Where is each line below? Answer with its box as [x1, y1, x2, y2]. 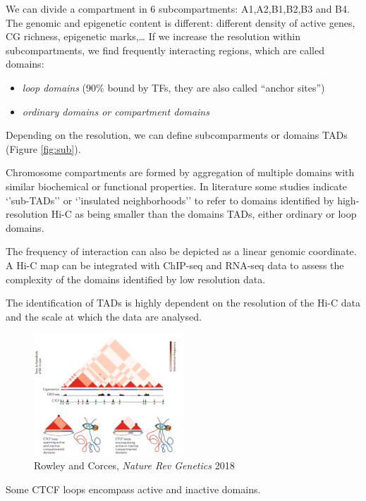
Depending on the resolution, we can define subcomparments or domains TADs [6, 128, 348, 142]
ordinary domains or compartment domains [22, 104, 209, 118]
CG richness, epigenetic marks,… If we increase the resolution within [6, 29, 300, 44]
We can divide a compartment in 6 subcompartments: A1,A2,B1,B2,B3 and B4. [6, 1, 350, 16]
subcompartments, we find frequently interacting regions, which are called [6, 42, 324, 57]
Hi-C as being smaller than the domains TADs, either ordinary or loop [51, 206, 357, 221]
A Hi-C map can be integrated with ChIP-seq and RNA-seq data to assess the [6, 257, 344, 272]
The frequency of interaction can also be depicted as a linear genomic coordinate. [6, 244, 357, 259]
